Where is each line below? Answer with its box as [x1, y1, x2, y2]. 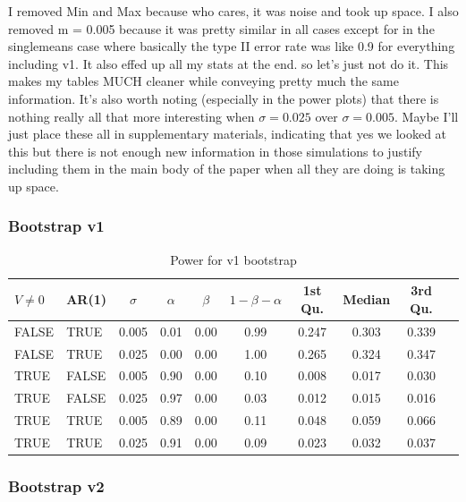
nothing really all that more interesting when [8, 106, 255, 125]
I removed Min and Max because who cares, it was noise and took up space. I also [8, 2, 459, 20]
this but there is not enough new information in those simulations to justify [8, 141, 422, 160]
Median [343, 290, 391, 309]
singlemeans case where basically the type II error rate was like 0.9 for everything [8, 37, 455, 55]
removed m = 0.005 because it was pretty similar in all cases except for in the [8, 19, 435, 38]
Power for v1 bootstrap [170, 250, 297, 268]
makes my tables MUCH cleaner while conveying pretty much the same [8, 72, 399, 90]
